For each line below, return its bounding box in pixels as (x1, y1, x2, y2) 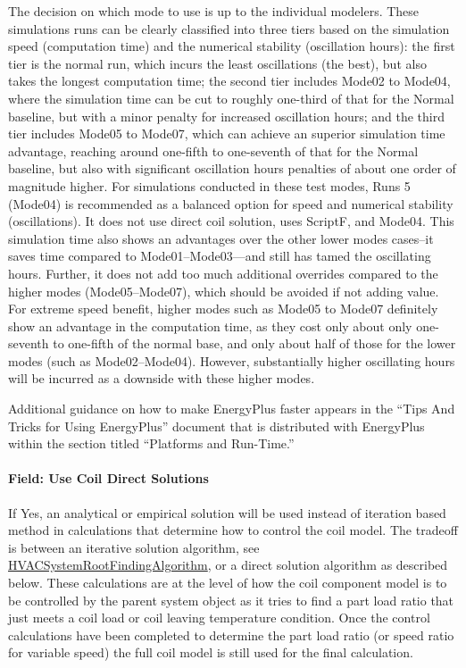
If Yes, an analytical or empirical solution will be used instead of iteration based (8, 503, 446, 522)
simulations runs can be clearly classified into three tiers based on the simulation (8, 19, 450, 38)
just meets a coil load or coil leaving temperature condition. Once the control (8, 608, 430, 627)
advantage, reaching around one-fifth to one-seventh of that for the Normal (8, 141, 419, 160)
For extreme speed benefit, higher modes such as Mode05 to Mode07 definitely (8, 299, 438, 318)
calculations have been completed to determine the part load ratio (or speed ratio (8, 625, 454, 644)
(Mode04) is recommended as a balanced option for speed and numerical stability (8, 194, 454, 213)
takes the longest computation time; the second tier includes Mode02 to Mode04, (8, 71, 451, 90)
